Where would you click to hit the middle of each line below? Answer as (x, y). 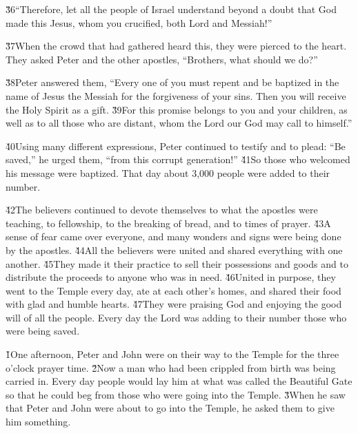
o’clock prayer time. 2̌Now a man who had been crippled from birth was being (171, 367)
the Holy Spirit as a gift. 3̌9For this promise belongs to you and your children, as (177, 109)
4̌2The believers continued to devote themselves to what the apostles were (162, 210)
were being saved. (43, 331)
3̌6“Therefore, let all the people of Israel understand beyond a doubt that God (171, 9)
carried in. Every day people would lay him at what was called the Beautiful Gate (179, 381)
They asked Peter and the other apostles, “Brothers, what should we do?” (162, 59)
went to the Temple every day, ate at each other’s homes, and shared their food (173, 290)
